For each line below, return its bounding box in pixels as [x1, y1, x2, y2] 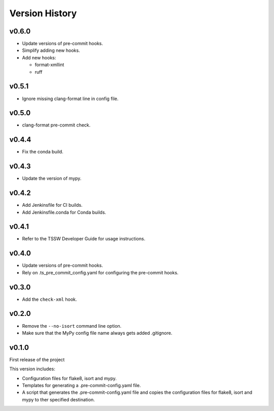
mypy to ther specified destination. [22, 396, 95, 402]
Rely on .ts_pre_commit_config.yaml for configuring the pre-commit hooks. [22, 269, 179, 275]
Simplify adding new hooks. [22, 47, 80, 53]
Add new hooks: [22, 54, 56, 60]
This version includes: [9, 366, 55, 372]
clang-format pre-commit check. [22, 122, 91, 128]
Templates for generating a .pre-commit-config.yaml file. [22, 383, 141, 389]
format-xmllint [35, 61, 64, 68]
